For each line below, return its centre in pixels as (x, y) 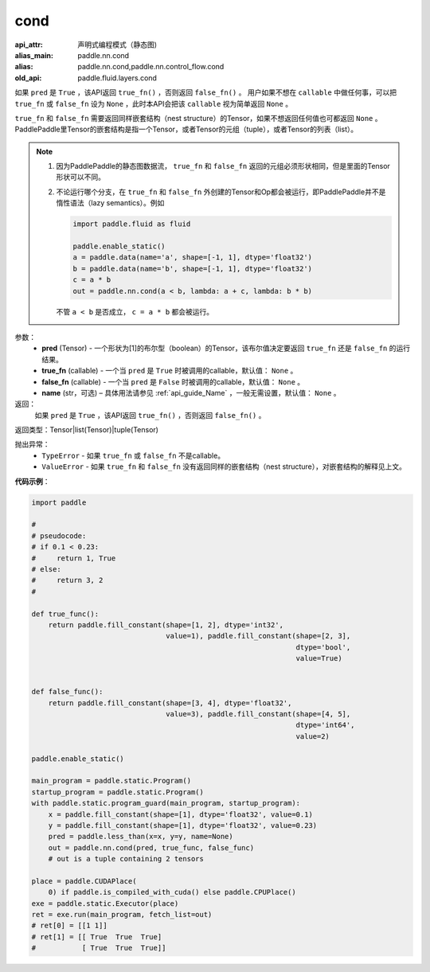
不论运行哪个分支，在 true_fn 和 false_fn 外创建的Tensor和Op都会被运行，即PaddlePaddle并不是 (221, 192)
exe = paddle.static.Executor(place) (105, 903)
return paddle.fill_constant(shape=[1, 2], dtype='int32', (166, 625)
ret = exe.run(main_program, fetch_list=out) (122, 915)
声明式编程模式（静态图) (117, 45)
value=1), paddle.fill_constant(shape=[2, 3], (258, 636)
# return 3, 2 (67, 580)
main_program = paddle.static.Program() (111, 781)
